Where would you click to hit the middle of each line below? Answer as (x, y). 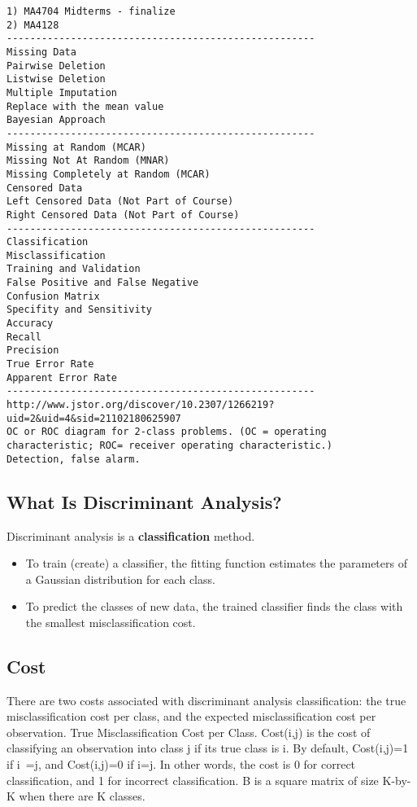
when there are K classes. (82, 796)
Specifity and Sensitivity (79, 310)
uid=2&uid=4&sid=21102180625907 (94, 418)
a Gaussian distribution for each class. (120, 579)
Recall (24, 337)
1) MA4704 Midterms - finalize (91, 11)
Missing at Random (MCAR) (76, 147)
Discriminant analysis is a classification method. (131, 535)
